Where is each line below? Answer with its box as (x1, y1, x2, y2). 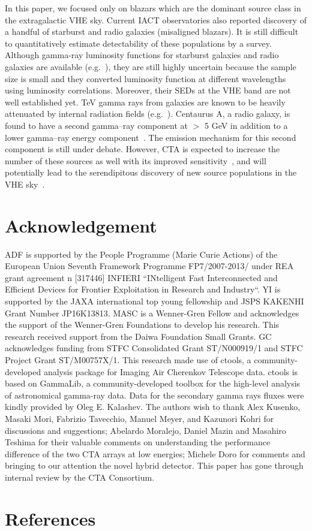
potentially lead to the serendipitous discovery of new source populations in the (5, 166, 297, 179)
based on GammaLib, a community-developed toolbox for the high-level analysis (5, 377, 301, 390)
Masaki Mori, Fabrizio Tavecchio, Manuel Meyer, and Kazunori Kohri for (5, 412, 274, 424)
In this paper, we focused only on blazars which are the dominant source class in (5, 2, 301, 14)
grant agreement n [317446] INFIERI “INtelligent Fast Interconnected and (5, 271, 278, 283)
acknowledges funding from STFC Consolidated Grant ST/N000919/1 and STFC (5, 342, 303, 354)
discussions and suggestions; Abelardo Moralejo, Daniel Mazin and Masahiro (5, 424, 286, 436)
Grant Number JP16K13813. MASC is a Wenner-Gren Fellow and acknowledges (5, 306, 299, 319)
